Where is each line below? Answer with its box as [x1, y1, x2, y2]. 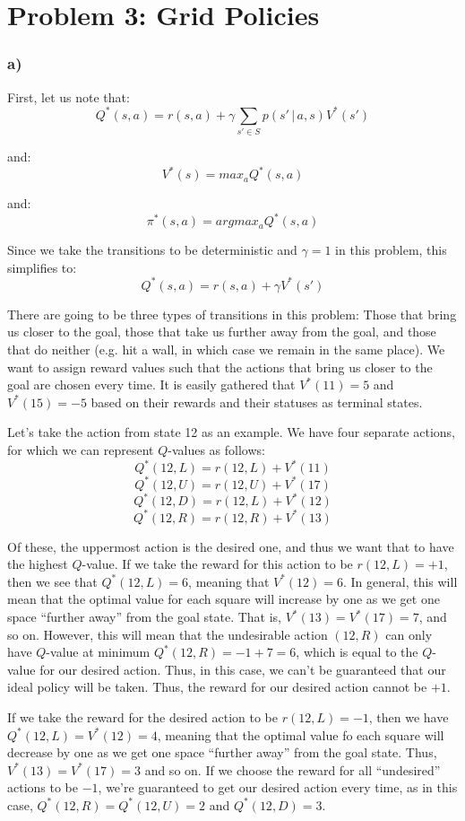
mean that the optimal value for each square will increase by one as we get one [7, 590, 440, 608]
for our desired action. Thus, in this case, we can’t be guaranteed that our [39, 659, 446, 678]
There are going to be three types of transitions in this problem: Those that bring [7, 304, 457, 323]
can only [385, 624, 433, 643]
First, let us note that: [7, 87, 130, 106]
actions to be [7, 778, 79, 797]
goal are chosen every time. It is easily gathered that [7, 375, 296, 394]
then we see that [7, 572, 98, 590]
